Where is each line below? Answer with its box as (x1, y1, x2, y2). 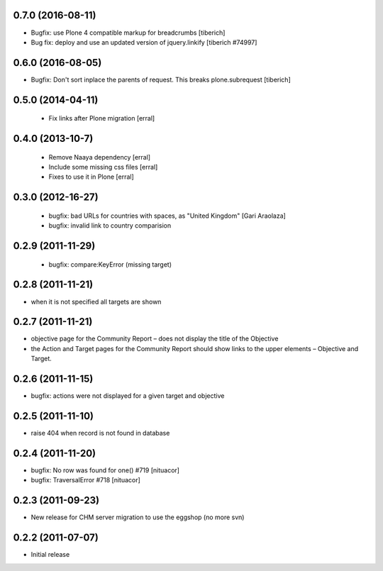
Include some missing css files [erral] (48, 163, 158, 172)
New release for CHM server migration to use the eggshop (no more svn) (30, 513, 245, 521)
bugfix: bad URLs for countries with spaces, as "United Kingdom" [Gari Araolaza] (48, 211, 287, 220)
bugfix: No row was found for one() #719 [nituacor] (30, 465, 180, 475)
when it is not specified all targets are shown (30, 297, 162, 306)
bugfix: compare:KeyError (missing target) (48, 260, 172, 269)
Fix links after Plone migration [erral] (48, 114, 155, 123)
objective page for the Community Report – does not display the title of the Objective (30, 334, 279, 343)
